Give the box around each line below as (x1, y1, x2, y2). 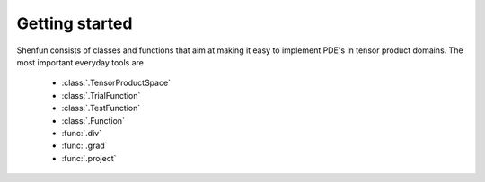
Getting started (16, 13, 133, 33)
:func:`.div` (61, 127, 102, 138)
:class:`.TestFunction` (61, 103, 141, 114)
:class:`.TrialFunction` (61, 90, 141, 100)
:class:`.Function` (61, 115, 126, 126)
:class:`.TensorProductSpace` (61, 77, 171, 89)
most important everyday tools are (16, 56, 144, 67)
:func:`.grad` (61, 140, 108, 152)
